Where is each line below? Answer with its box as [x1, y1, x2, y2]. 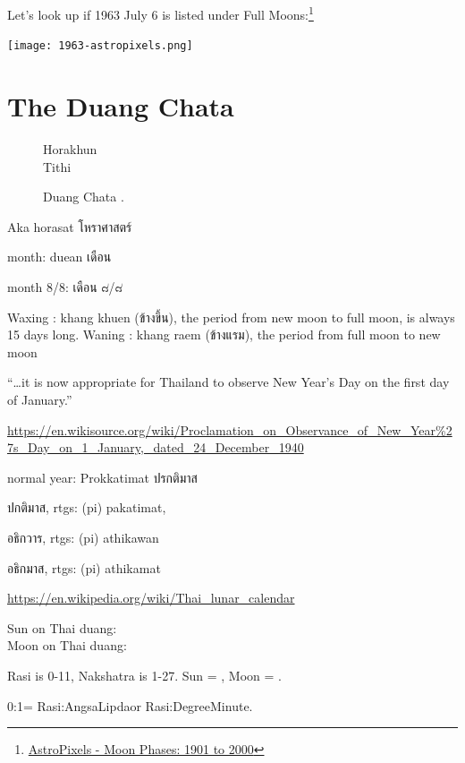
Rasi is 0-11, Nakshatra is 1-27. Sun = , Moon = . [7, 665, 282, 684]
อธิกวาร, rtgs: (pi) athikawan [7, 527, 159, 546]
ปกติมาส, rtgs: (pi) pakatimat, [7, 498, 166, 517]
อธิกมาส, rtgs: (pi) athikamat [7, 558, 161, 577]
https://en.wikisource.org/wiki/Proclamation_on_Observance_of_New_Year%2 [7, 420, 452, 439]
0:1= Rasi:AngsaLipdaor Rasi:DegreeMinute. [7, 696, 253, 715]
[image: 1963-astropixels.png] [7, 39, 193, 53]
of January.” [7, 390, 72, 408]
